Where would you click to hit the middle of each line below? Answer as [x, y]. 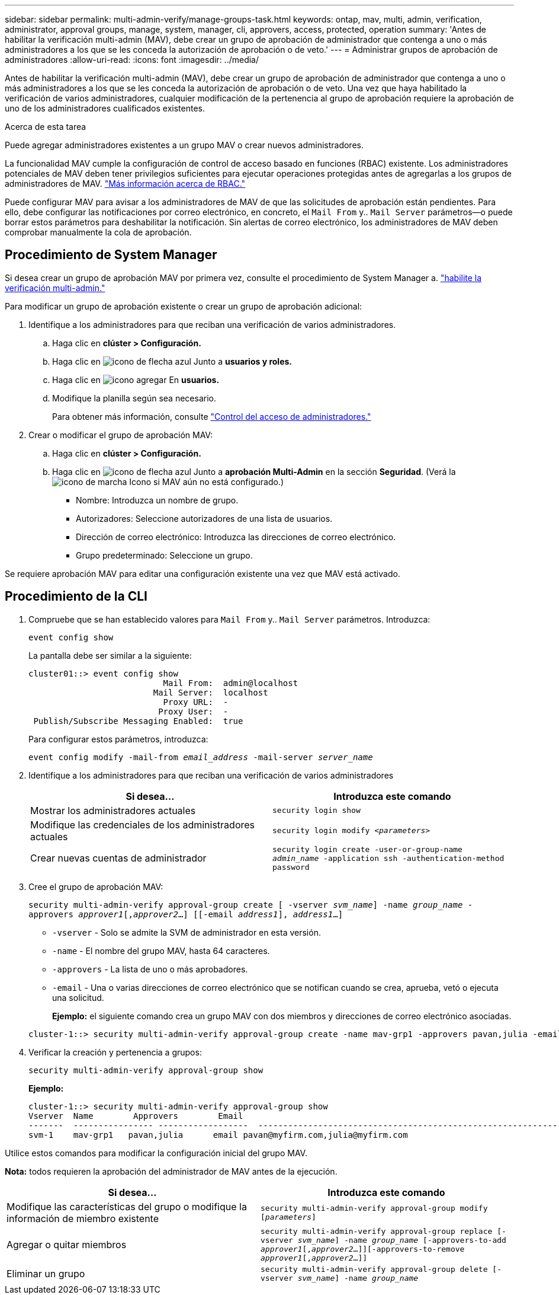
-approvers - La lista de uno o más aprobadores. [150, 969]
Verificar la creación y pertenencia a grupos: [115, 1052]
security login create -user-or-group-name [367, 849]
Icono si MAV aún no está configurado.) [207, 481]
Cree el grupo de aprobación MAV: [96, 886]
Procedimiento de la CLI [76, 597]
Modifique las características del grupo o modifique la [127, 1206]
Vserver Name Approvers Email [136, 1116]
